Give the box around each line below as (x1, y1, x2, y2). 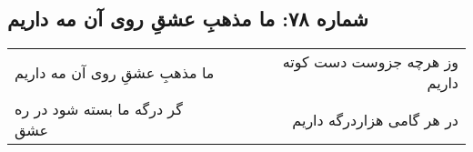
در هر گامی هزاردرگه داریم (292, 108, 458, 130)
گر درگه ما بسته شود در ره (15, 98, 183, 120)
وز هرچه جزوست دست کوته (282, 51, 458, 73)
